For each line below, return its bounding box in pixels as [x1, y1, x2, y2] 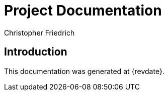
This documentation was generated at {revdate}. [4, 66, 164, 75]
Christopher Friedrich [4, 28, 75, 37]
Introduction [4, 45, 67, 58]
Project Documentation [4, 2, 162, 19]
